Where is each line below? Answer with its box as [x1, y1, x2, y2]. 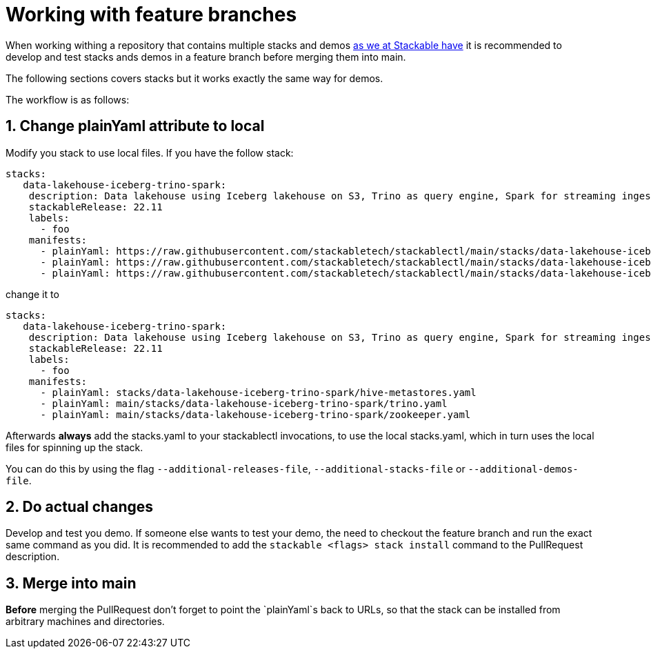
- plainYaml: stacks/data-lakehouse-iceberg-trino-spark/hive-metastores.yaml [40, 386, 477, 398]
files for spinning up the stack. [6, 441, 143, 453]
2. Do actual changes [6, 498, 153, 516]
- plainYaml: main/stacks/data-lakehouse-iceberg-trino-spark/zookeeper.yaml [40, 408, 471, 420]
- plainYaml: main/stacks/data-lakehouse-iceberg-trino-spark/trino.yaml [40, 397, 448, 409]
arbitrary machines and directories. [6, 615, 165, 628]
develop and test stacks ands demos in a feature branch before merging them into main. [6, 50, 406, 63]
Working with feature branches [6, 3, 297, 26]
